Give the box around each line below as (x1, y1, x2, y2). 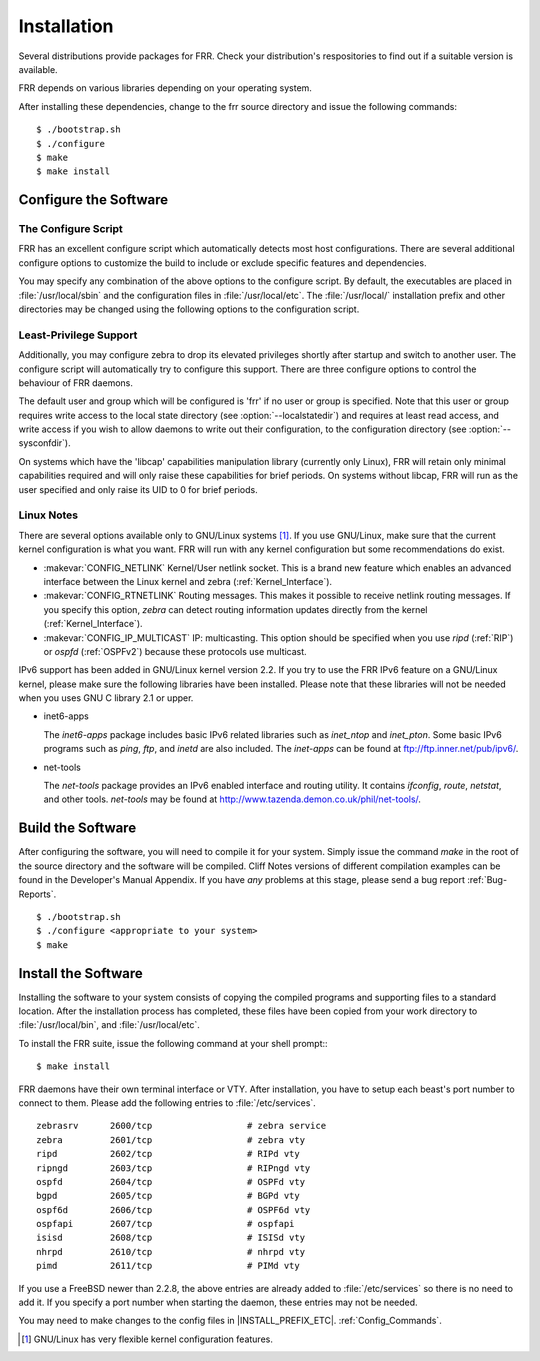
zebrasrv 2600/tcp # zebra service (36, 1120, 327, 1132)
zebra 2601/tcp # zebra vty (36, 1134, 305, 1145)
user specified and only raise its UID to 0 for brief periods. (18, 483, 259, 495)
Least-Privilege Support (18, 328, 138, 342)
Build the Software (18, 820, 137, 837)
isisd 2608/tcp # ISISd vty (36, 1232, 305, 1244)
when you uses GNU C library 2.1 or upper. (18, 692, 194, 704)
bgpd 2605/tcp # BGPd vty (36, 1190, 300, 1202)
